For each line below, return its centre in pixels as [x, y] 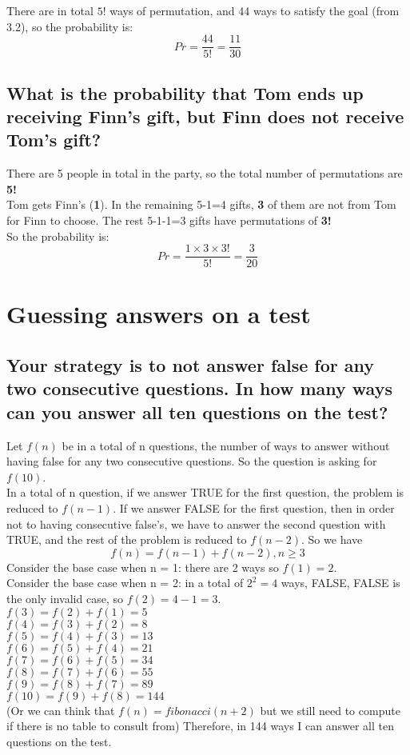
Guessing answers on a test [159, 314]
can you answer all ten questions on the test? [197, 411]
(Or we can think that [61, 710]
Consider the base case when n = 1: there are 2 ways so [143, 567]
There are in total [50, 10]
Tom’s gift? [54, 140]
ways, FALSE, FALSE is [340, 583]
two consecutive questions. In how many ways [199, 388]
